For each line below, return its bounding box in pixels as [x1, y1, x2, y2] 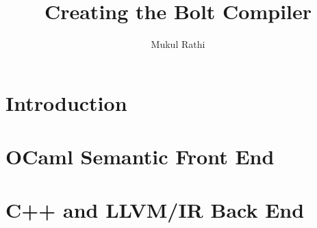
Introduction [5, 88, 127, 116]
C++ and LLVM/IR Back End [5, 196, 305, 224]
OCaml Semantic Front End [5, 142, 275, 170]
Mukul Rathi [151, 37, 205, 51]
